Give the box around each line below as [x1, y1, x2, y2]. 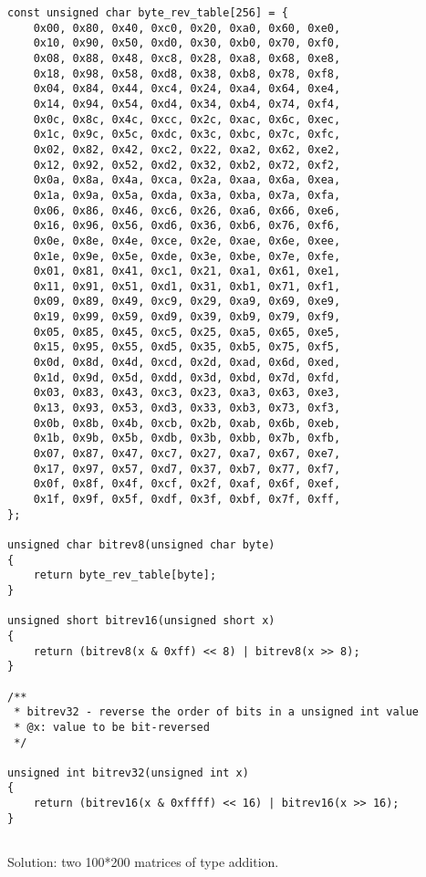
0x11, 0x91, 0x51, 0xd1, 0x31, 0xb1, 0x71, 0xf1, [33, 279, 341, 293]
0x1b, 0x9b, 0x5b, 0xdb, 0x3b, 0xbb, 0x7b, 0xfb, [33, 432, 341, 445]
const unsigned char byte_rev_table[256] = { [7, 6, 288, 19]
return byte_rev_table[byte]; [33, 569, 217, 582]
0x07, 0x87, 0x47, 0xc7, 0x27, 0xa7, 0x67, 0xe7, [33, 447, 341, 461]
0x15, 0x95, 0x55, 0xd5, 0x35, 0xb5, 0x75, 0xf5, [33, 340, 341, 354]
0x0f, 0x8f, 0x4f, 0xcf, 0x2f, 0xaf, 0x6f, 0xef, [33, 477, 341, 491]
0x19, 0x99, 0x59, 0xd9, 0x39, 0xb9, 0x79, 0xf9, [33, 310, 341, 324]
